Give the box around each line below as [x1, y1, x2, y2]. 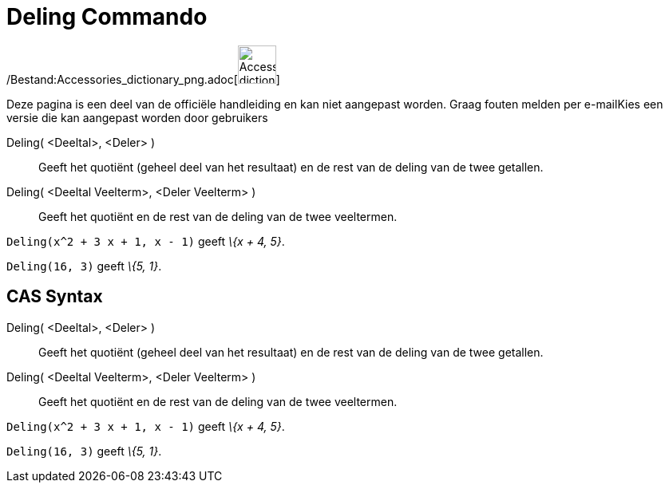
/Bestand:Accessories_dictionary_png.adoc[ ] [6, 72, 280, 86]
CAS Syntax [6, 286, 103, 307]
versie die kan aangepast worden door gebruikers [6, 110, 268, 124]
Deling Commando [6, 3, 208, 30]
